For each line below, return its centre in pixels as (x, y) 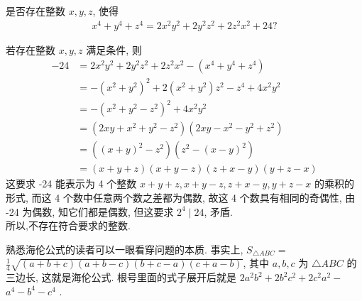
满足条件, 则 (114, 49)
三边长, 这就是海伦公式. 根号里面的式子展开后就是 (121, 277)
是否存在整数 (35, 11)
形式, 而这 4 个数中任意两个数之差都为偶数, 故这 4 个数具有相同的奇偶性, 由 (181, 198)
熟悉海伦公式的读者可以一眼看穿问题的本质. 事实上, (125, 249)
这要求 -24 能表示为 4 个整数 (71, 184)
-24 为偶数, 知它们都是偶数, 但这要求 (90, 211)
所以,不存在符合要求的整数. (68, 225)
